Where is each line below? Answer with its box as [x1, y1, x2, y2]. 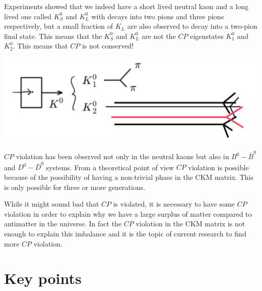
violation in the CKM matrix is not [136, 218, 245, 229]
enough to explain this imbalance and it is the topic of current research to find [4, 228, 246, 239]
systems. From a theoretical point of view [46, 162, 174, 172]
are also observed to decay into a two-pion [127, 21, 257, 31]
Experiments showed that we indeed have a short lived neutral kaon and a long [4, 1, 249, 11]
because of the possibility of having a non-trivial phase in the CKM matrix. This [4, 172, 253, 182]
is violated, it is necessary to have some [113, 199, 235, 209]
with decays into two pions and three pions [91, 11, 224, 21]
